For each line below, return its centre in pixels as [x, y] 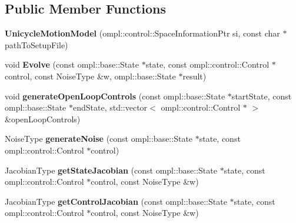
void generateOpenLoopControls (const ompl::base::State [115, 96]
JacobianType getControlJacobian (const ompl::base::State [116, 201]
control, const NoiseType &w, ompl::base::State [90, 76]
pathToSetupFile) [36, 44]
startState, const [262, 96]
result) [194, 76]
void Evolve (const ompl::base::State [72, 64]
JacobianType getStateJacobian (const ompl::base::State [111, 170]
